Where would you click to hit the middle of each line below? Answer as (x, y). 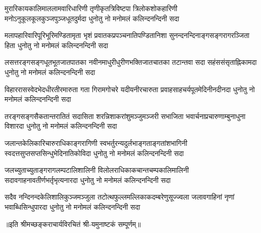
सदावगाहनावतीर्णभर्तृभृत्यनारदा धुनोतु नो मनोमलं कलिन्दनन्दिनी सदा (88, 180)
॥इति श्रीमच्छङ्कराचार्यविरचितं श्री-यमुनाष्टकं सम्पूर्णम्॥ (73, 224)
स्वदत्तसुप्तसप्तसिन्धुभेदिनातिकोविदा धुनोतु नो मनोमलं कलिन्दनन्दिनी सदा (94, 153)
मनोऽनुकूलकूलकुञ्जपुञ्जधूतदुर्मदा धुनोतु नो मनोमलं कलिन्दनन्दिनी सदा (92, 18)
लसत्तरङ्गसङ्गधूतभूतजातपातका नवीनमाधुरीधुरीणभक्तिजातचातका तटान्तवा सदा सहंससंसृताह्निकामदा (131, 62)
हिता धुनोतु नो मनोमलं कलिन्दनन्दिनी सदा (57, 45)
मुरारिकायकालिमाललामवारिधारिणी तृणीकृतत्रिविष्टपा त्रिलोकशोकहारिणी (91, 8)
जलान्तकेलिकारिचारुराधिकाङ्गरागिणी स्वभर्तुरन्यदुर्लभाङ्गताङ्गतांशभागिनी (96, 143)
